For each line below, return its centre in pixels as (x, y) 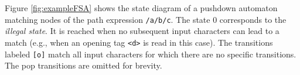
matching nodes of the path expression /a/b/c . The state (108, 19)
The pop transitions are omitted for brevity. (83, 65)
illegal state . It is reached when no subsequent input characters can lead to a (142, 31)
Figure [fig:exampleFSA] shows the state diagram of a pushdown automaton (141, 8)
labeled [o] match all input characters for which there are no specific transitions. (151, 54)
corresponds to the (253, 19)
